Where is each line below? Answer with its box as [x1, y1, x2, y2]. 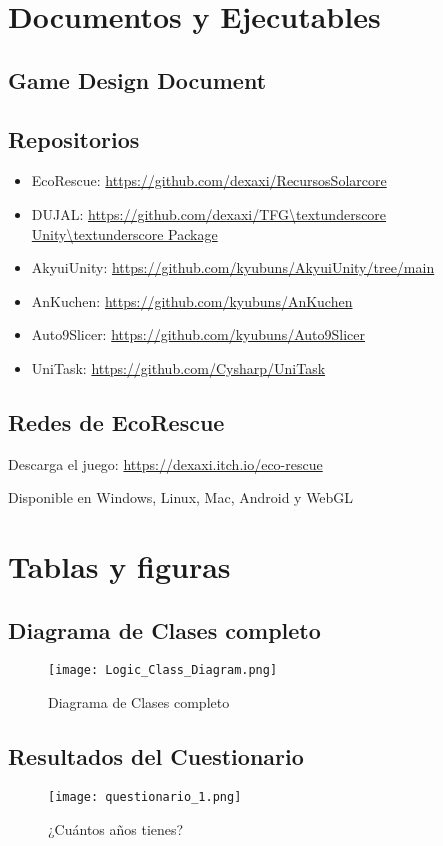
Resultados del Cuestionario [8, 741, 304, 772]
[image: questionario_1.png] [48, 789, 242, 804]
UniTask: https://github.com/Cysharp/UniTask [31, 357, 326, 378]
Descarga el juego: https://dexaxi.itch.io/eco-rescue [8, 453, 323, 474]
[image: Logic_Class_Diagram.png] [48, 663, 278, 678]
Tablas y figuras [8, 546, 231, 587]
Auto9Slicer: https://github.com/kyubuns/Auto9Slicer [31, 324, 365, 345]
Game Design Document [8, 64, 267, 95]
